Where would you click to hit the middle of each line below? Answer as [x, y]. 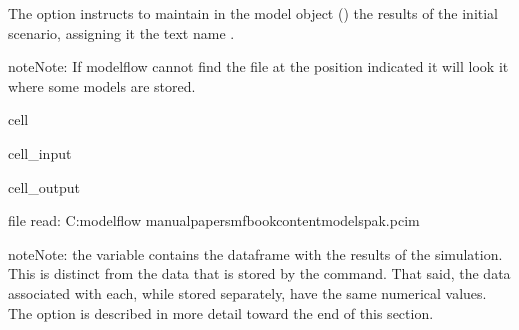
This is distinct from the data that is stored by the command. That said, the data [259, 273]
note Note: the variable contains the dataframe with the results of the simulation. [255, 253]
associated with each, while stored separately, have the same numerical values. [247, 292]
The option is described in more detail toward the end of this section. [221, 312]
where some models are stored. [102, 85]
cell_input [40, 152]
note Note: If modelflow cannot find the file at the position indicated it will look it [258, 66]
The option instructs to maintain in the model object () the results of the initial [253, 13]
